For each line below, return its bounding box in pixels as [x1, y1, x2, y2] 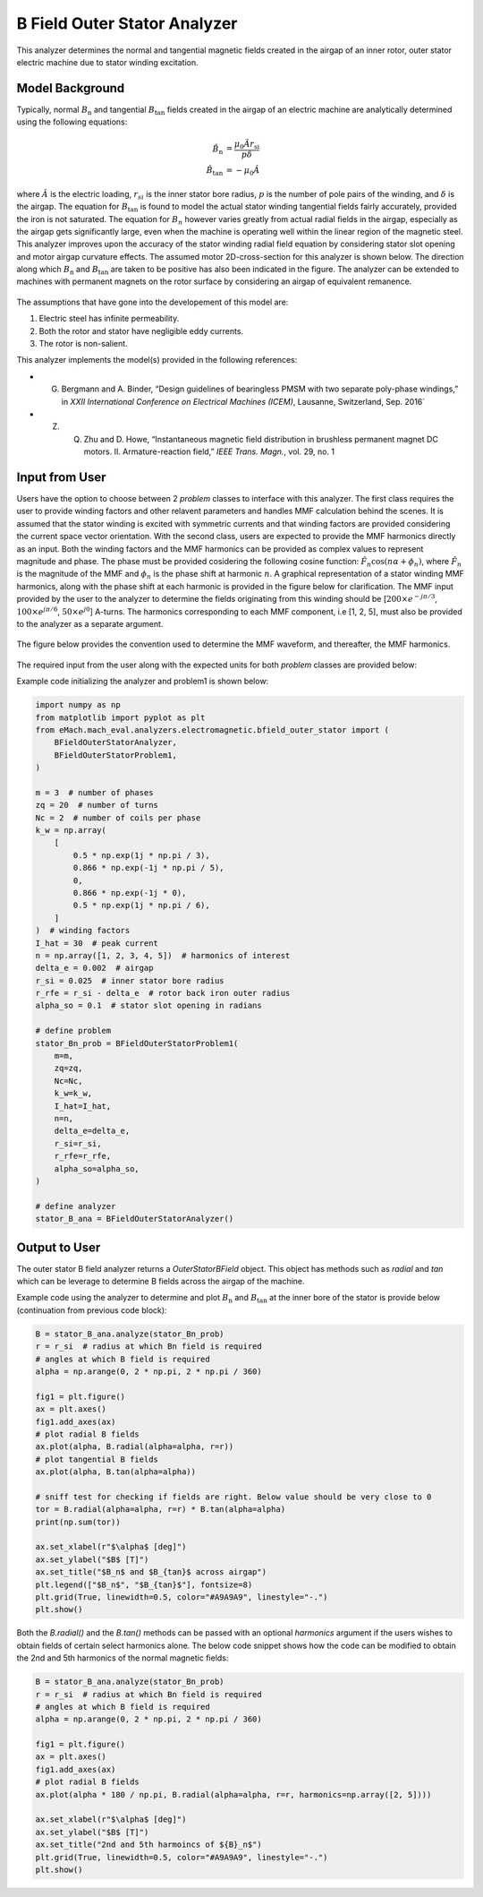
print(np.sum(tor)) [35, 1516, 121, 1527]
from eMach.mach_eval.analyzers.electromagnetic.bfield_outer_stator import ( [35, 725, 389, 734]
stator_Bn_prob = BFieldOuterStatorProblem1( [35, 1038, 239, 1048]
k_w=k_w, [54, 1088, 93, 1099]
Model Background [16, 81, 125, 96]
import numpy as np [35, 700, 121, 710]
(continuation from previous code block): [16, 1304, 167, 1316]
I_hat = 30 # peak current [35, 938, 158, 948]
